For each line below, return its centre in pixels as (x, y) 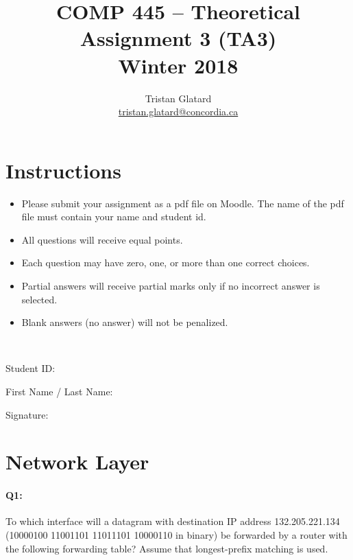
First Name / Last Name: (59, 391)
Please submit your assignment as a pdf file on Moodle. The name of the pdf (183, 203)
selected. (39, 299)
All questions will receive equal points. (102, 239)
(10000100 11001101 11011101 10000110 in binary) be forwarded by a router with (176, 534)
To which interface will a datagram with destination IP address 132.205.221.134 (173, 521)
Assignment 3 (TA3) (178, 38)
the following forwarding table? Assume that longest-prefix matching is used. (167, 548)
